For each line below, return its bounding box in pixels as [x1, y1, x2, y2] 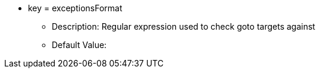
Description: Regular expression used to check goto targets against [52, 21, 315, 31]
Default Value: [52, 40, 107, 50]
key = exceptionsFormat [28, 3, 123, 13]
